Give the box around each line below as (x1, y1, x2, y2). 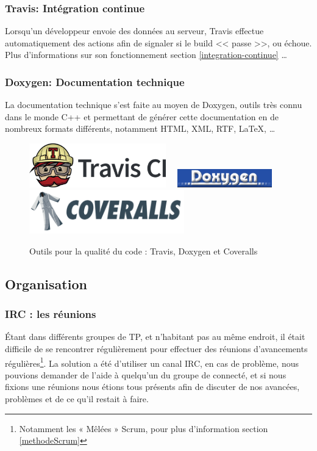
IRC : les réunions (5, 306, 96, 322)
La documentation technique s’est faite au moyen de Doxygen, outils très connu (5, 98, 302, 111)
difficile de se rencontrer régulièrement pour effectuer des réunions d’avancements (5, 342, 308, 355)
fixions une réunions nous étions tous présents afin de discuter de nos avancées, (5, 380, 300, 393)
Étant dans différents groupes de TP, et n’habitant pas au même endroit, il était (5, 330, 305, 343)
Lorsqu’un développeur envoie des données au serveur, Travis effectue (5, 24, 264, 37)
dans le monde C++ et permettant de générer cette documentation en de (5, 110, 279, 123)
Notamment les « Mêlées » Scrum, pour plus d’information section (19, 422, 268, 435)
